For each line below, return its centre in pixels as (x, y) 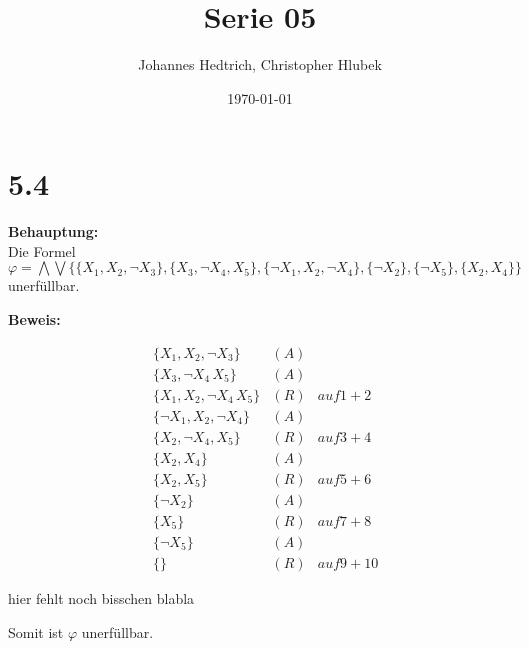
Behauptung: (53, 231)
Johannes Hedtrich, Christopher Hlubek (260, 64)
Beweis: (34, 319)
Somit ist (36, 631)
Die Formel (42, 250)
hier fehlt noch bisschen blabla (101, 597)
